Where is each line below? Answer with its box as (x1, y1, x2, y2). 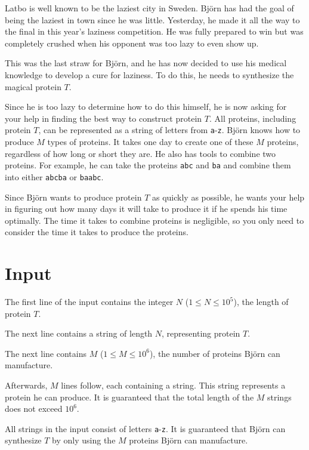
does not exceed (5, 402, 63, 415)
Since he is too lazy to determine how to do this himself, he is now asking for (5, 100, 287, 113)
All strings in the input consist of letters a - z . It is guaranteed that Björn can (5, 422, 286, 434)
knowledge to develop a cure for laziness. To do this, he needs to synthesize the (5, 68, 294, 81)
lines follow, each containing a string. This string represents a (61, 378, 286, 391)
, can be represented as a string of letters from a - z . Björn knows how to (38, 124, 301, 136)
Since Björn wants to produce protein (5, 190, 142, 203)
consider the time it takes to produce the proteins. (5, 226, 189, 238)
